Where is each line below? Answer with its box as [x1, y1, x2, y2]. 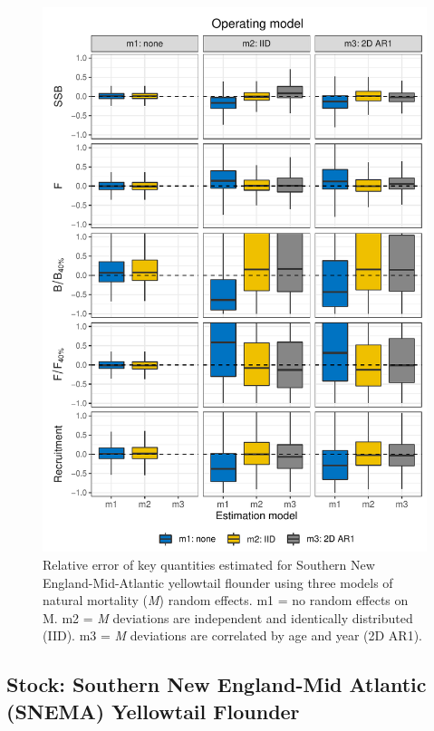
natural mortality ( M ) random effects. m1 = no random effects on [43, 591, 409, 610]
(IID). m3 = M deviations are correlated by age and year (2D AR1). [43, 626, 422, 645]
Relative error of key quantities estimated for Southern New [43, 554, 375, 573]
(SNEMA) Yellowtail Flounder [6, 697, 300, 725]
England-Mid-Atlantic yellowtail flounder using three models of [43, 572, 393, 592]
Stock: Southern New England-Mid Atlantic [6, 670, 427, 698]
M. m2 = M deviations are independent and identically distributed [43, 608, 413, 627]
